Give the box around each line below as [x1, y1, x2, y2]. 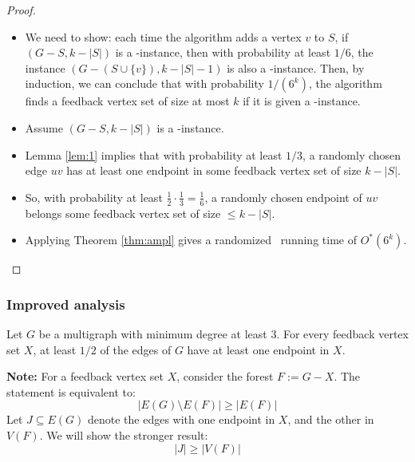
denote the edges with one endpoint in [88, 411, 275, 428]
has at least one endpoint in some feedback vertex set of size [66, 162, 362, 179]
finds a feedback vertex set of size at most [25, 93, 230, 109]
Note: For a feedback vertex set [6, 368, 164, 385]
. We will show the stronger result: [39, 426, 208, 443]
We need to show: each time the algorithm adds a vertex [25, 28, 302, 45]
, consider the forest [176, 368, 274, 385]
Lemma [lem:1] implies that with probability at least [25, 146, 283, 163]
